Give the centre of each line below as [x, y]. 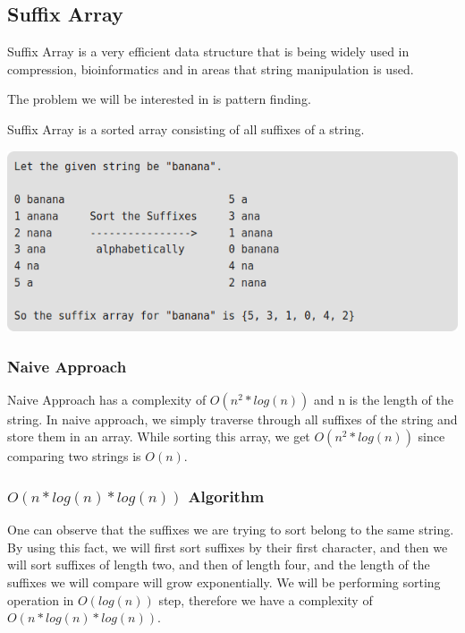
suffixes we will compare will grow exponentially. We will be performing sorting [224, 582]
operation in [41, 599]
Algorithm [226, 496]
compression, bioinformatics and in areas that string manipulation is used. [211, 68]
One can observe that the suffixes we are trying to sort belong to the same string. [231, 530]
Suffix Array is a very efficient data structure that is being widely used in [208, 51]
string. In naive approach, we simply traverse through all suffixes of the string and [232, 419]
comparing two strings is [74, 456]
